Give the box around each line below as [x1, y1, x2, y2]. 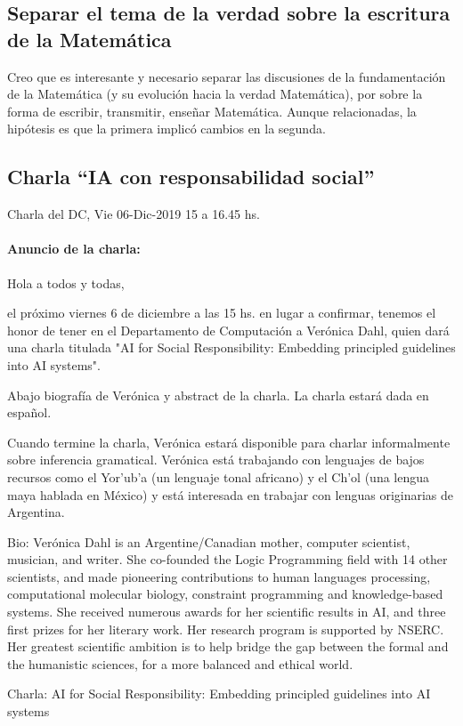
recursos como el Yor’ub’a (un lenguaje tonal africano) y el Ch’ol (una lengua [7, 467, 430, 486]
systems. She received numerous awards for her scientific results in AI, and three [7, 602, 446, 621]
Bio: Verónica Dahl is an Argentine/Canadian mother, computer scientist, [7, 532, 410, 551]
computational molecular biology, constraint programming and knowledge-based [7, 585, 443, 603]
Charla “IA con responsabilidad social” [7, 163, 375, 190]
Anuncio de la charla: [7, 239, 141, 258]
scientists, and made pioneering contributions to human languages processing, [7, 567, 431, 585]
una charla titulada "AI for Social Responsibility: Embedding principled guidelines [7, 338, 456, 357]
